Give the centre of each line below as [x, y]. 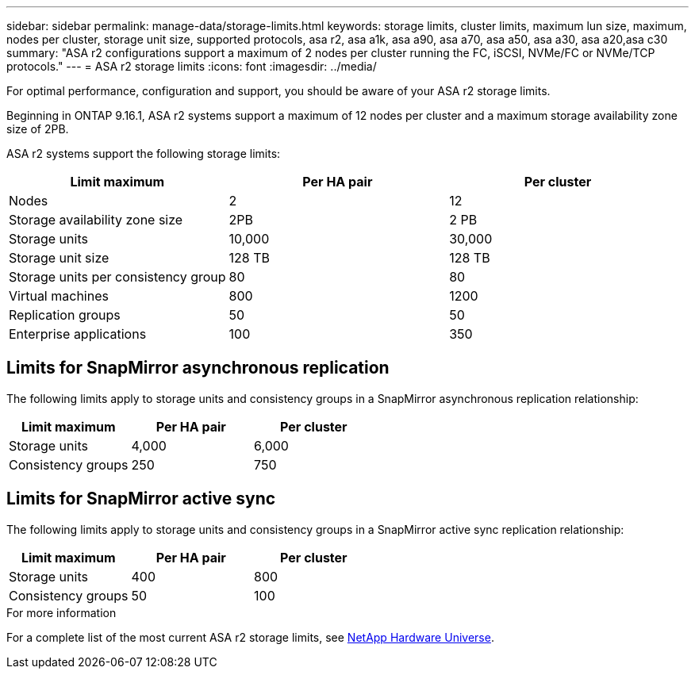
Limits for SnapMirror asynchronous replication [198, 368]
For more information [61, 612]
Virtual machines [59, 296]
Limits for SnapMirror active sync [141, 499]
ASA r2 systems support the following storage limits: [144, 153]
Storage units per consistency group [117, 277]
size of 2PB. [38, 129]
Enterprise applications [78, 334]
